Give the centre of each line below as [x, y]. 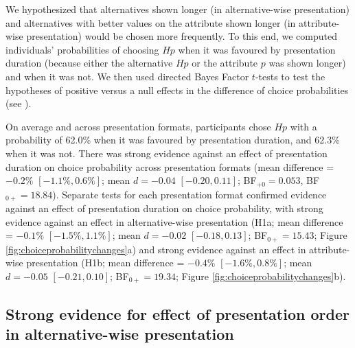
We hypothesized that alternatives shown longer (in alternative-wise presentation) [178, 9]
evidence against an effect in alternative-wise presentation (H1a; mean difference [174, 221]
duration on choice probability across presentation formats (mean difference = [170, 166]
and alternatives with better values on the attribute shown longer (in [151, 22]
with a [304, 126]
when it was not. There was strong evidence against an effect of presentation [167, 153]
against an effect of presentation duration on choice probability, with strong [164, 208]
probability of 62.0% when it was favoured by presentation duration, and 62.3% [173, 140]
